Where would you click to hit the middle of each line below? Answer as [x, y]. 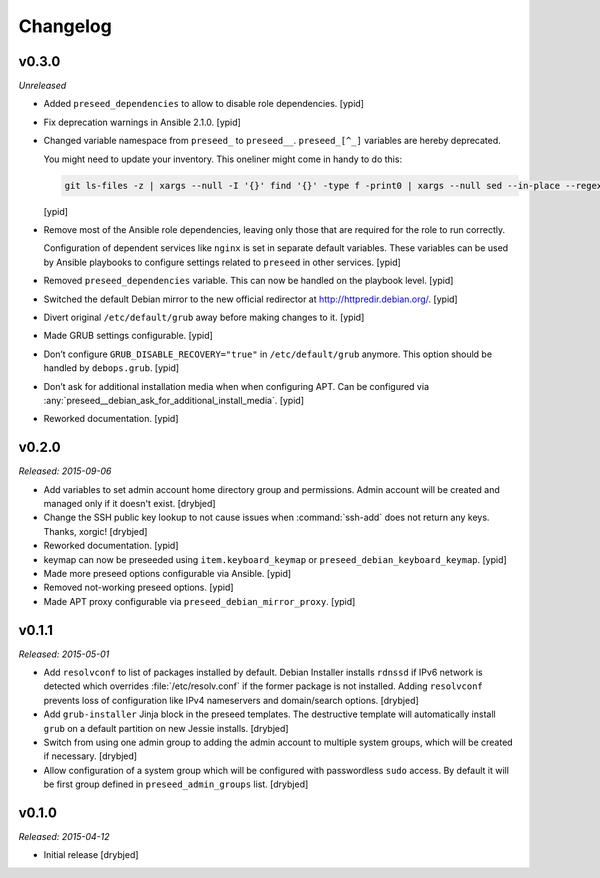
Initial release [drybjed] [91, 855]
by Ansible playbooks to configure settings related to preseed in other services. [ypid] [222, 262]
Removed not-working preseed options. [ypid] [138, 587]
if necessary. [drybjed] [90, 756]
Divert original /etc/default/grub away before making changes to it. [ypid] [204, 317]
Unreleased [42, 86]
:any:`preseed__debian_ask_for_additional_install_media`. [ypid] [174, 400]
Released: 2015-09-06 [65, 471]
